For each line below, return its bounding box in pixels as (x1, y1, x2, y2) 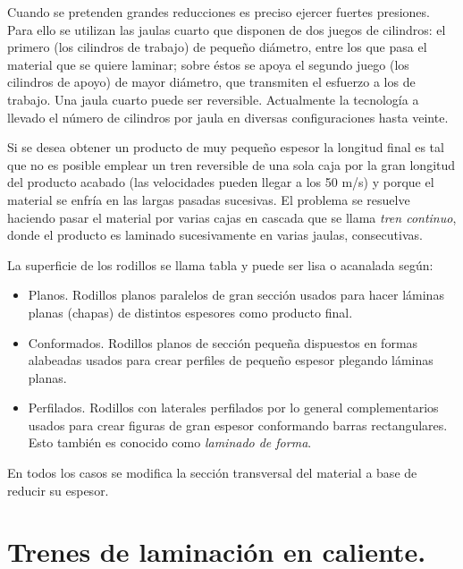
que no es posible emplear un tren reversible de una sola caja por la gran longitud (7, 155, 456, 174)
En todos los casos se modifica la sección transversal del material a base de (7, 463, 417, 482)
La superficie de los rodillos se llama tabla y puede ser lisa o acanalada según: (7, 255, 434, 274)
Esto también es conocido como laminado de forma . (28, 433, 312, 452)
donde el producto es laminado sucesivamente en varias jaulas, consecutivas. (7, 225, 423, 244)
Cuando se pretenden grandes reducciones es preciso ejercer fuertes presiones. (7, 3, 430, 21)
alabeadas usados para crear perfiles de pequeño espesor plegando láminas (28, 351, 434, 369)
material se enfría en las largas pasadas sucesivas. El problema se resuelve (7, 190, 410, 208)
